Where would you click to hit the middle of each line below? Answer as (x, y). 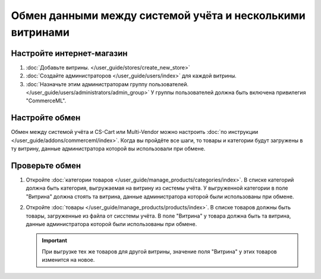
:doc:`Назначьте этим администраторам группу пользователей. (107, 84)
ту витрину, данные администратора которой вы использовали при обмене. (108, 149)
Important (55, 240)
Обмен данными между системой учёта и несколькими (158, 15)
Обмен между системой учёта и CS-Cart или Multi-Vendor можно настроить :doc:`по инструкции (135, 132)
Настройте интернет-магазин (69, 53)
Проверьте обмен (46, 166)
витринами (40, 32)
